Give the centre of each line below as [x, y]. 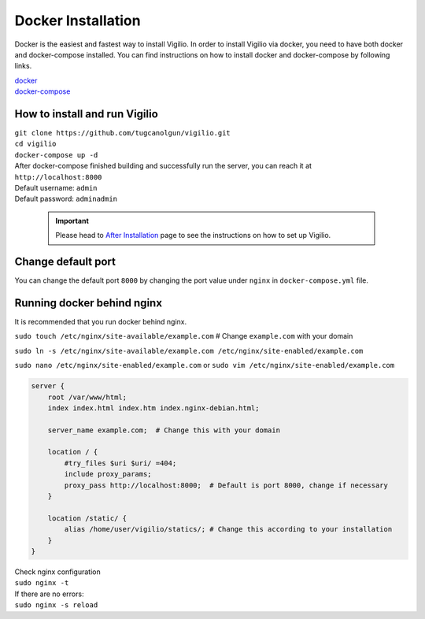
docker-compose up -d [56, 155]
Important [72, 221]
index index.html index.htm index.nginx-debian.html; [153, 408]
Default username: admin [56, 187]
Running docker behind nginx [89, 303]
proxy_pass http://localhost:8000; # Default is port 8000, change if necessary [226, 485]
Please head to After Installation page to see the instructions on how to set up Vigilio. [193, 235]
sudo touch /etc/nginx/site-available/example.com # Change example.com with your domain [184, 336]
